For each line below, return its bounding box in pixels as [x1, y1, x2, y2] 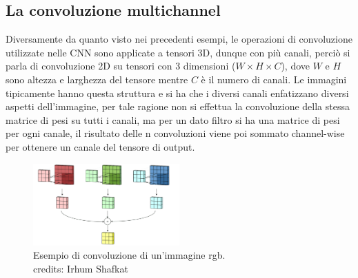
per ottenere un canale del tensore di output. [6, 139, 195, 153]
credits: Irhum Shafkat [33, 261, 128, 276]
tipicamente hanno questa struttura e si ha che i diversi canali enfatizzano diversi [6, 85, 349, 100]
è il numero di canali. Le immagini [201, 72, 347, 86]
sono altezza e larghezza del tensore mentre [6, 72, 188, 86]
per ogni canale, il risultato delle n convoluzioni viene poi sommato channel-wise [6, 126, 345, 140]
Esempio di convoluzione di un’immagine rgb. [33, 248, 226, 262]
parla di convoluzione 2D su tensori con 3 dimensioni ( [6, 58, 236, 73]
